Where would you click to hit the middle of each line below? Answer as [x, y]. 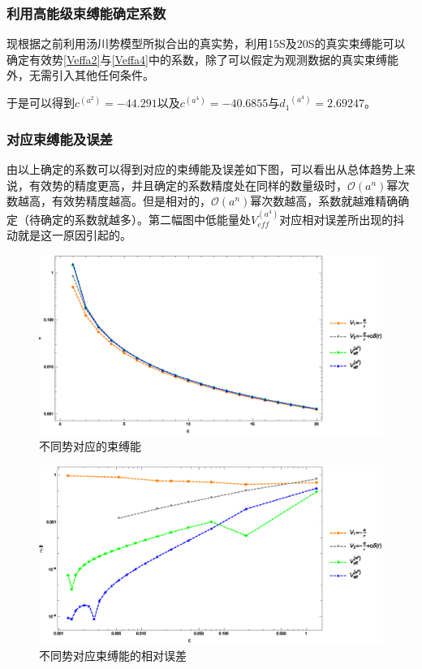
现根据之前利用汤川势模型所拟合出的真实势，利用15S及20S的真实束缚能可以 [206, 43]
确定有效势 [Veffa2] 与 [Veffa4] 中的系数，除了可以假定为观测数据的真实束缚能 [202, 59]
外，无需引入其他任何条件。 [80, 75]
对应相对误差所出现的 [336, 219]
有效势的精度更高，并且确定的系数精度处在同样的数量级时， [188, 185]
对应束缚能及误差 [60, 138]
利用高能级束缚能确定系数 [86, 13]
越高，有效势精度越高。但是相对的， [114, 201]
